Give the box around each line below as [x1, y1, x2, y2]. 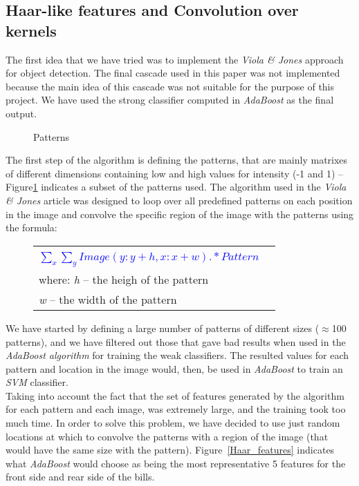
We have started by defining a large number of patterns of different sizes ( [6, 320, 320, 335]
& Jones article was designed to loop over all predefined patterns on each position [6, 193, 353, 207]
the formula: [6, 220, 57, 235]
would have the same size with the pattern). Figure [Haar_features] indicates [6, 443, 335, 457]
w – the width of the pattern [39, 291, 177, 307]
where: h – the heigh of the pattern [39, 271, 209, 287]
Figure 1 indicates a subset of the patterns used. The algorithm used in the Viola [6, 179, 347, 194]
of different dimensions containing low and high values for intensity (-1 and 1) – [6, 166, 344, 180]
